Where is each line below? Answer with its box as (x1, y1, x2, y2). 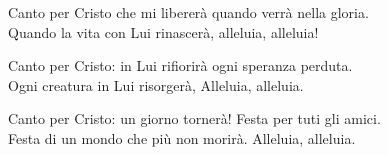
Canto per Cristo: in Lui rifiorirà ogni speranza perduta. (8, 55, 353, 76)
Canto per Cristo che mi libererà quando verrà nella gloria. (8, 2, 369, 22)
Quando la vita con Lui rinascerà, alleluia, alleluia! (8, 21, 319, 42)
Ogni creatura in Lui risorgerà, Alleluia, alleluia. (8, 74, 304, 95)
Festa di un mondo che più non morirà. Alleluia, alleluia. (8, 127, 356, 148)
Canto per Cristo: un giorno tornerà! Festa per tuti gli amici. (8, 108, 381, 129)
